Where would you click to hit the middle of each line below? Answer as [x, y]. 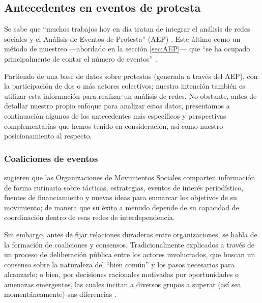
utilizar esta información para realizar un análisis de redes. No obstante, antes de [130, 95]
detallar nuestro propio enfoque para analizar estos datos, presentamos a [117, 106]
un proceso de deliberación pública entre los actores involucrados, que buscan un [130, 254]
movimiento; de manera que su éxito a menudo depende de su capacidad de [122, 207]
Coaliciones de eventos [51, 158]
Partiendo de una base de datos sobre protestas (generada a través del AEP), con [131, 76]
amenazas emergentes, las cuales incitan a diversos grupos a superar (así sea [123, 284]
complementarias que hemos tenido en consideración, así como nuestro [114, 126]
